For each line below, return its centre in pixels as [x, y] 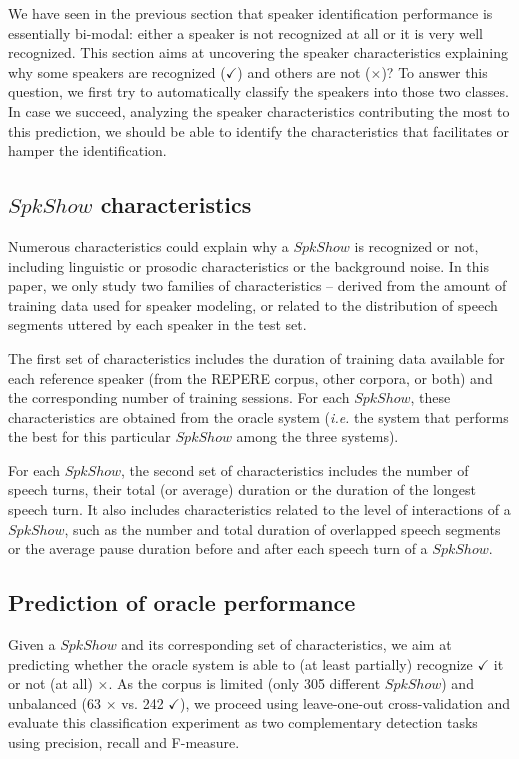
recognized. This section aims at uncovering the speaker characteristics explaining [258, 52]
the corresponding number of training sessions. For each [179, 397]
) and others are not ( [304, 71]
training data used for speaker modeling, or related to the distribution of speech [253, 304]
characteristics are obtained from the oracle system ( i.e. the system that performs [258, 416]
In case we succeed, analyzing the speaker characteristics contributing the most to [259, 110]
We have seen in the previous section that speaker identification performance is [250, 13]
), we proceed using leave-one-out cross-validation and [345, 702]
